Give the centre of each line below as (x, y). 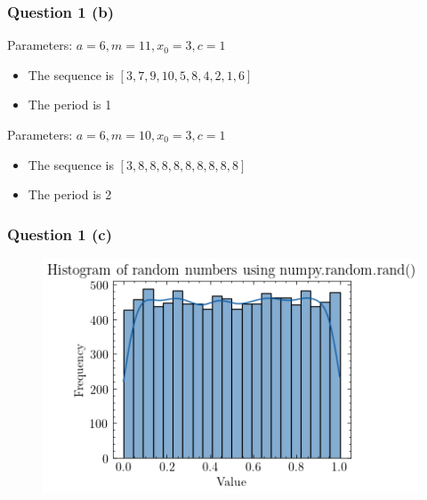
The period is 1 (70, 105)
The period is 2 (70, 194)
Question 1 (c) (60, 234)
